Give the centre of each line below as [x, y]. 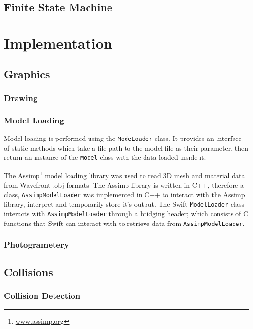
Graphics [27, 74]
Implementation [58, 43]
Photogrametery [36, 245]
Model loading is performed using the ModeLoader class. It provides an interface [123, 138]
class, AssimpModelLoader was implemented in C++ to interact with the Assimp [125, 194]
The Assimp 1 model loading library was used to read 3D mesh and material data [125, 174]
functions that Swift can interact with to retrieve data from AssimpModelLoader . [124, 223]
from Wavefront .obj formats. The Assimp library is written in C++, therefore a [124, 185]
